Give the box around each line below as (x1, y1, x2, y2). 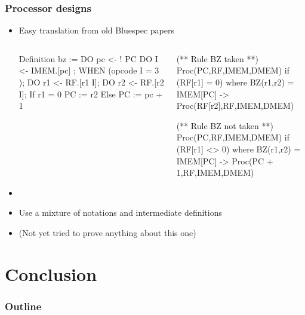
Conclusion (5, 261, 97, 286)
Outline (5, 298, 42, 313)
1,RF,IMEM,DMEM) (176, 166, 254, 179)
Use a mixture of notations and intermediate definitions (19, 206, 223, 219)
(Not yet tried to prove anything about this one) (19, 226, 196, 238)
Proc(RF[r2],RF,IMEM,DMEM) (176, 99, 294, 112)
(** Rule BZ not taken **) (176, 119, 273, 131)
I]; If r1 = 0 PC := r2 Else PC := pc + (19, 87, 163, 100)
